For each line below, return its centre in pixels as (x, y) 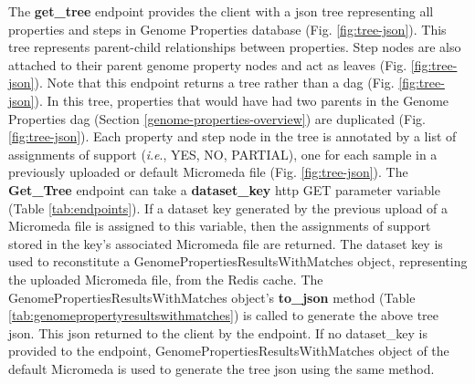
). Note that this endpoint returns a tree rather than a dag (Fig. (214, 83)
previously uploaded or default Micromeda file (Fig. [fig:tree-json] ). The (208, 172)
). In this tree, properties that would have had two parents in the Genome (242, 100)
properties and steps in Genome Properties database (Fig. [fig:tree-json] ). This (227, 29)
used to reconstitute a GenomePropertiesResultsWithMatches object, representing (238, 261)
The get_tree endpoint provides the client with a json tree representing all (221, 11)
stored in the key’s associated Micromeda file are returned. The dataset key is (226, 243)
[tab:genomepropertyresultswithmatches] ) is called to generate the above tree (224, 315)
